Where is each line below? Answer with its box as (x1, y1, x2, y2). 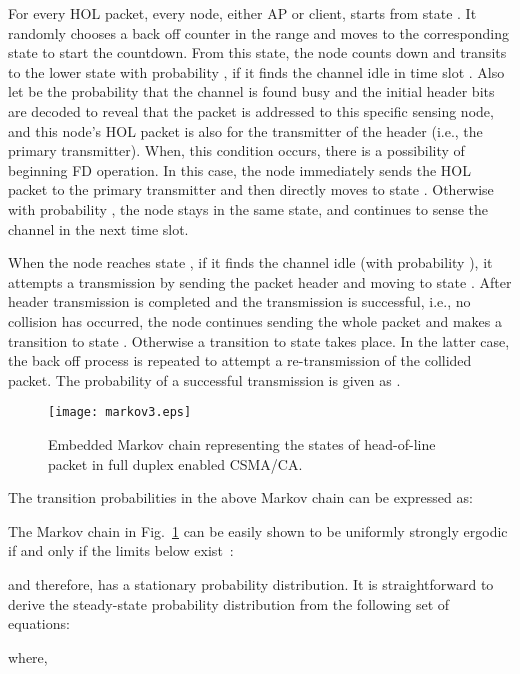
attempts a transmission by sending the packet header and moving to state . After (8, 271, 512, 292)
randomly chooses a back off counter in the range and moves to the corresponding (8, 22, 509, 43)
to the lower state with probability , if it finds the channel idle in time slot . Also (8, 61, 505, 82)
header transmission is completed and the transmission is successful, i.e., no (8, 291, 471, 312)
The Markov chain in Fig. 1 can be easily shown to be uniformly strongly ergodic (8, 520, 508, 541)
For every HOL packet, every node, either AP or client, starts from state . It (8, 3, 477, 23)
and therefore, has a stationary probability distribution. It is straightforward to (8, 573, 494, 594)
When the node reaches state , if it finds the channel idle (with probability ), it (8, 252, 493, 273)
